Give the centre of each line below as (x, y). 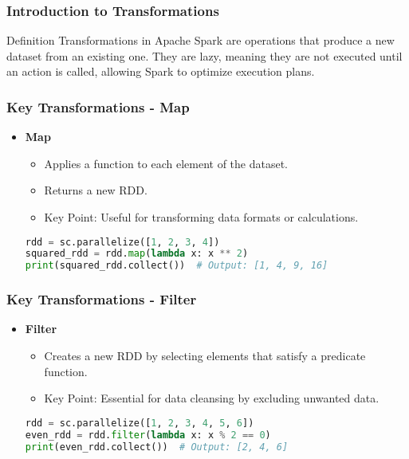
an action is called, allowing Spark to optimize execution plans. (161, 71)
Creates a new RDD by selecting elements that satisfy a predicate (205, 356)
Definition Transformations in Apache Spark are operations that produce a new (201, 40)
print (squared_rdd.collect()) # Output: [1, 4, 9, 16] (177, 266)
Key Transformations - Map (98, 106)
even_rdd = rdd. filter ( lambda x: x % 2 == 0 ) (148, 435)
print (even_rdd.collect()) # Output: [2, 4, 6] (157, 447)
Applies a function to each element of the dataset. (166, 163)
